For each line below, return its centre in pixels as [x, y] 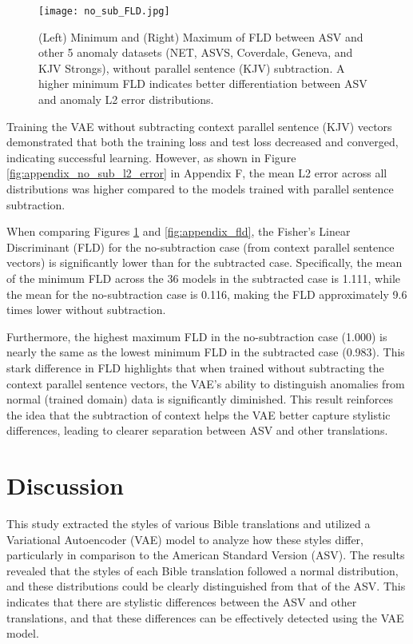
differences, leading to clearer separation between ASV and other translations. [197, 430]
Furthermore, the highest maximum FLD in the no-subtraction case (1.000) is [197, 336]
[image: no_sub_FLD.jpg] [104, 11]
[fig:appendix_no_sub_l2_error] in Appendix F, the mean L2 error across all [197, 173]
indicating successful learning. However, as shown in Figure [151, 157]
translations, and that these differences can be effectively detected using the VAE [205, 617]
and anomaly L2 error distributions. [126, 99]
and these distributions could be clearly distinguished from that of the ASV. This [206, 586]
